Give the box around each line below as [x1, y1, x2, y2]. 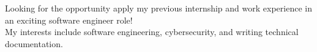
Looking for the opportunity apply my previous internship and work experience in [5, 2, 312, 14]
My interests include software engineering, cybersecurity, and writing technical [5, 25, 299, 38]
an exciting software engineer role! [5, 13, 133, 26]
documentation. [5, 37, 63, 50]
